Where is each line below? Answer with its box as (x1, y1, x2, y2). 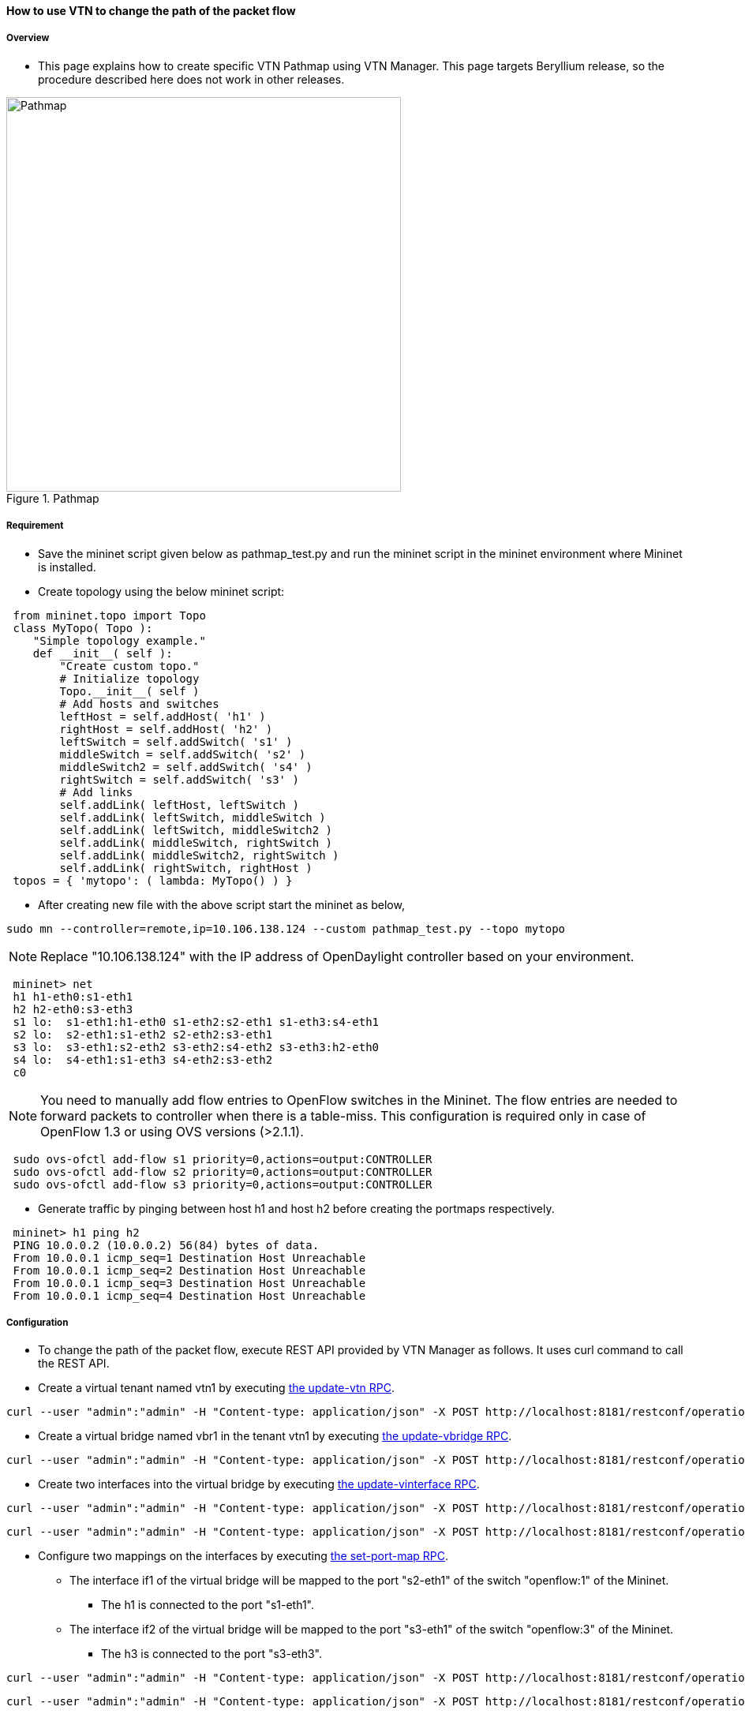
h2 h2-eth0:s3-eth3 (13, 1002, 133, 1016)
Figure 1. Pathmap (6, 491, 99, 505)
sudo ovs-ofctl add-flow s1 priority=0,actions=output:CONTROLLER (13, 1152, 432, 1166)
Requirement (6, 520, 64, 532)
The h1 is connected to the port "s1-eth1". (101, 1598, 315, 1612)
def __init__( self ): (32, 646, 173, 660)
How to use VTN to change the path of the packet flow (6, 4, 296, 17)
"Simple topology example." (32, 634, 206, 647)
